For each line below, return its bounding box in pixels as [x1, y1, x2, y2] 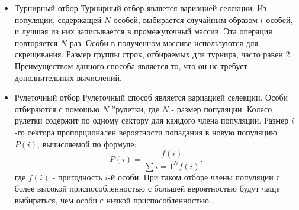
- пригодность [52, 170, 102, 183]
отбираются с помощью [14, 102, 100, 115]
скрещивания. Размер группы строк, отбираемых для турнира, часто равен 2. [14, 48, 292, 60]
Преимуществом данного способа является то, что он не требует [14, 59, 247, 72]
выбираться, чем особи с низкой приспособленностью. [14, 193, 211, 206]
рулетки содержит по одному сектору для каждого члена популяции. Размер [14, 114, 289, 127]
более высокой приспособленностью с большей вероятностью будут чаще [14, 182, 280, 195]
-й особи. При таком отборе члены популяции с [108, 170, 280, 183]
